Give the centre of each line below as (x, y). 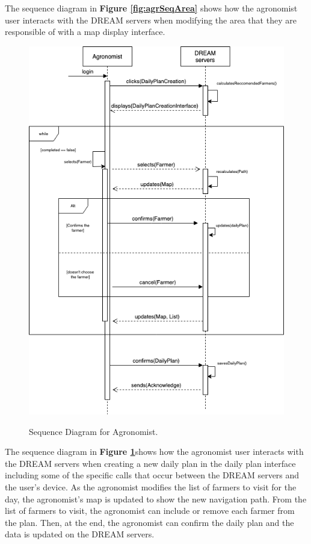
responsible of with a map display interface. (85, 32)
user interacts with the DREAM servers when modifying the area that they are (151, 20)
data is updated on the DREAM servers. (80, 534)
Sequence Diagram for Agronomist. (94, 431)
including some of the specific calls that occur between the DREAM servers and (152, 475)
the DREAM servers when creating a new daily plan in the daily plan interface (150, 463)
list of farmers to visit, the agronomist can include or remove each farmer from (150, 511)
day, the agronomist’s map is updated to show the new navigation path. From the (156, 499)
